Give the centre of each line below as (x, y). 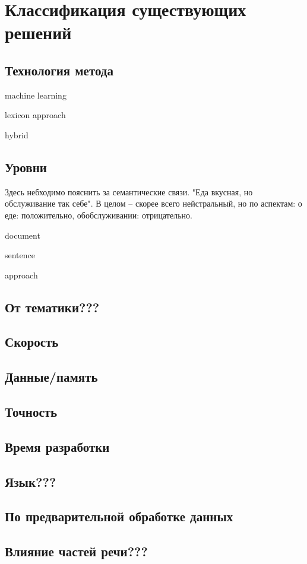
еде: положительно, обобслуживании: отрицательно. (99, 215)
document (23, 235)
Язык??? (31, 481)
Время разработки (57, 446)
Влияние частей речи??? (76, 551)
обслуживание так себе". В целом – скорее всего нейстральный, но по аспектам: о (153, 203)
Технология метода (59, 70)
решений (38, 32)
